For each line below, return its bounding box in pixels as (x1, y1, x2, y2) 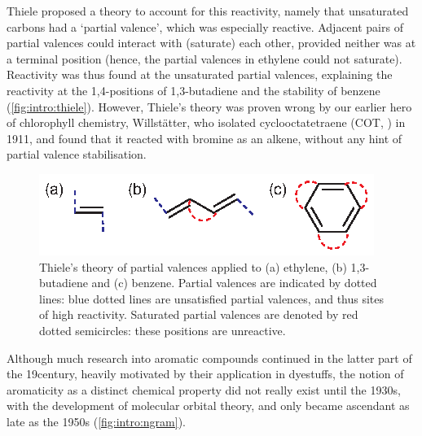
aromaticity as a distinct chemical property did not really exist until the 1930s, (7, 381, 401, 398)
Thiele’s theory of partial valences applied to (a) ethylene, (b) (39, 258, 347, 275)
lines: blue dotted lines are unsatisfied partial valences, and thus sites (39, 290, 385, 307)
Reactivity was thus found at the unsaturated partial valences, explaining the (7, 66, 393, 83)
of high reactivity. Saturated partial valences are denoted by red (39, 306, 358, 323)
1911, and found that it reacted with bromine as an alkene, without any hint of (7, 129, 402, 146)
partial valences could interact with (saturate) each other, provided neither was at (7, 34, 416, 51)
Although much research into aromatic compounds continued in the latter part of (7, 349, 412, 366)
